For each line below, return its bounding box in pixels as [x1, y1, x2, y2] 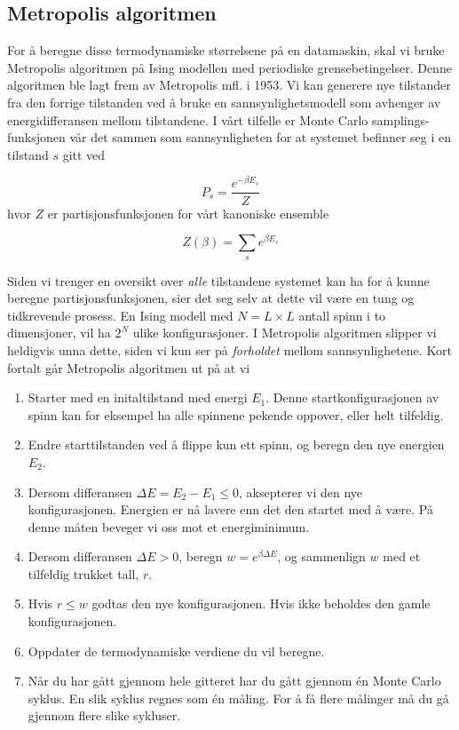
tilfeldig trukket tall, [28, 564, 139, 583]
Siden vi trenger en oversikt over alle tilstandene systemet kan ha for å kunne [7, 271, 430, 290]
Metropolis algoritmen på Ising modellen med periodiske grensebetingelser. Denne [7, 58, 452, 76]
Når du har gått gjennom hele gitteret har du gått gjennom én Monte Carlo [28, 671, 441, 690]
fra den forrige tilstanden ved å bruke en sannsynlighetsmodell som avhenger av [7, 92, 441, 111]
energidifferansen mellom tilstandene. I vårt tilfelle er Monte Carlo [7, 110, 368, 129]
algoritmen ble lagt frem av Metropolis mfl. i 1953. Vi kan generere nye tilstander [7, 75, 451, 94]
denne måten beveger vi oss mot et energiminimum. [28, 517, 310, 536]
